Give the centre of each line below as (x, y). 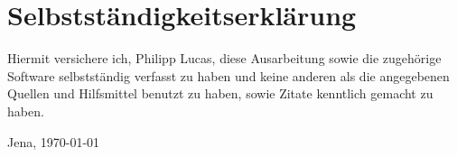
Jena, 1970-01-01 (54, 141)
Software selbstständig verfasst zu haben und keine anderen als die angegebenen (228, 75)
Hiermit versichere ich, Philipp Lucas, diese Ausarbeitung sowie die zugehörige (224, 58)
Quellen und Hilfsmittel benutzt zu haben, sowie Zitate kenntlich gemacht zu (220, 93)
